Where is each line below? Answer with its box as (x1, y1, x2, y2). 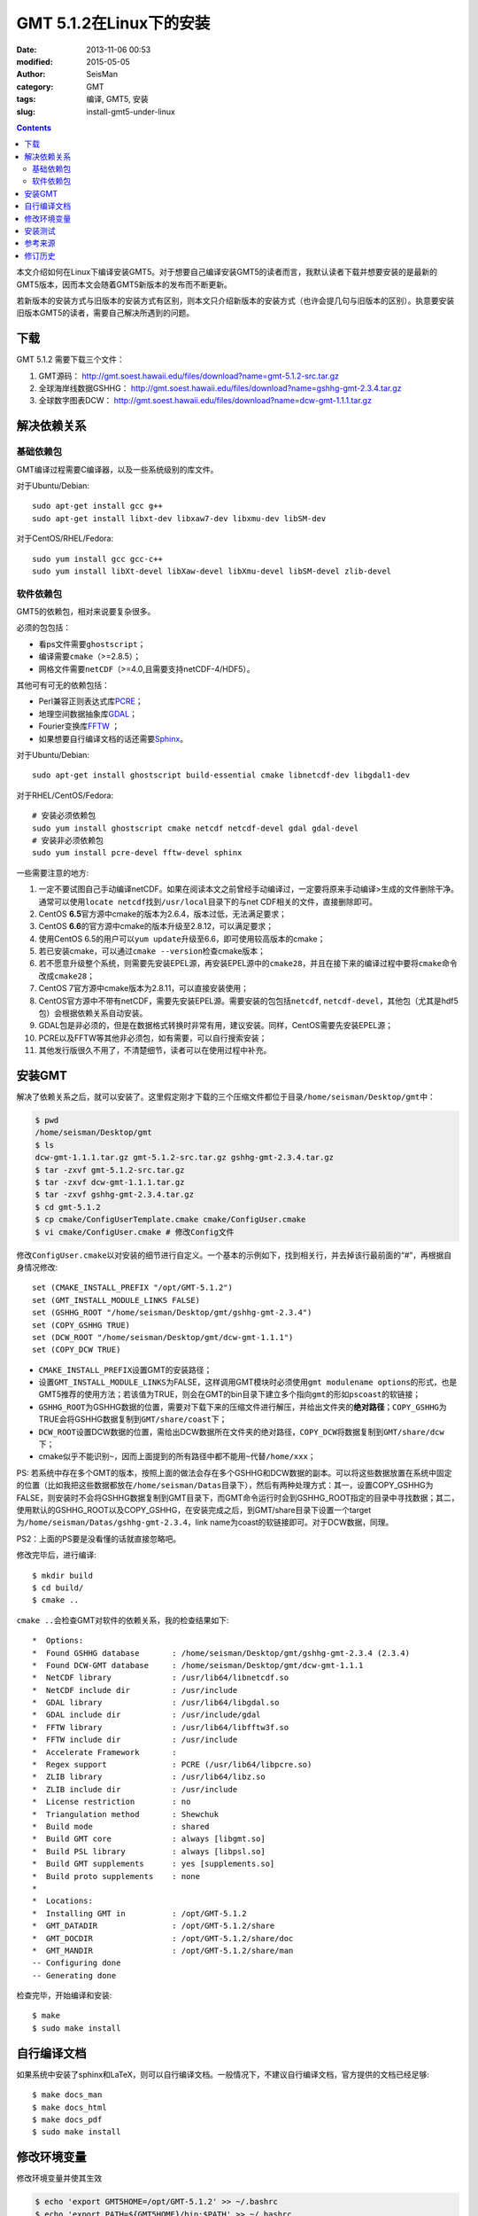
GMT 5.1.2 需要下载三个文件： (16, 355, 126, 365)
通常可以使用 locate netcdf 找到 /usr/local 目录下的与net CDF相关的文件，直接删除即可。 (38, 896, 378, 907)
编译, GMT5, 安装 (86, 94, 149, 105)
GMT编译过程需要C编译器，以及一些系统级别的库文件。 (16, 464, 219, 474)
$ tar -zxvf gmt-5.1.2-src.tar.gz (35, 1165, 185, 1174)
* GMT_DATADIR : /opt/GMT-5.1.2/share (32, 1921, 275, 1931)
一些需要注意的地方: (16, 867, 89, 878)
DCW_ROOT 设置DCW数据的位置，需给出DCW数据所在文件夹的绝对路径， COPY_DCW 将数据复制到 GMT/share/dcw (38, 1426, 444, 1437)
